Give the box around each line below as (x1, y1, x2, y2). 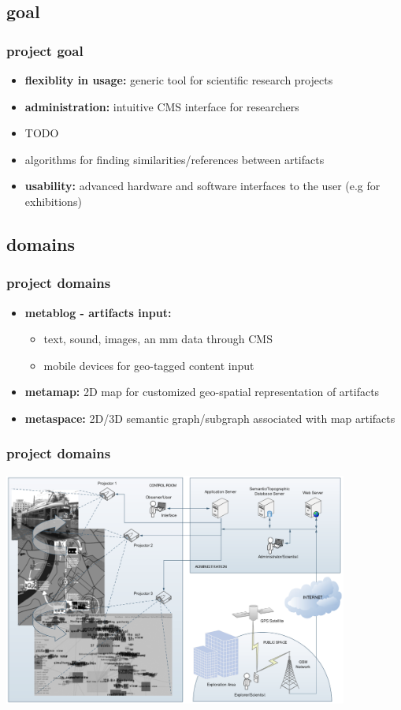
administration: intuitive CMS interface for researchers (24, 98, 299, 114)
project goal (6, 40, 84, 60)
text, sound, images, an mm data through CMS (43, 331, 273, 347)
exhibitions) (24, 192, 82, 209)
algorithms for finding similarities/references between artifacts (24, 151, 325, 167)
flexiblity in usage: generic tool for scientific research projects (24, 72, 333, 88)
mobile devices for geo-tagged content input (43, 357, 254, 373)
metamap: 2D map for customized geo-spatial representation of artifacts (24, 383, 380, 400)
